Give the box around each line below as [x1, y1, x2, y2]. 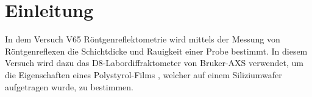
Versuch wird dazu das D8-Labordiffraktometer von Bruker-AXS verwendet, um [5, 56, 303, 69]
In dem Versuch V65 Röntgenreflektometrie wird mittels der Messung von [5, 33, 280, 45]
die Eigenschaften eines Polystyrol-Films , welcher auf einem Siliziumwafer [5, 68, 282, 81]
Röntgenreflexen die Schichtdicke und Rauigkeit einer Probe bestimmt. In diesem [5, 44, 308, 57]
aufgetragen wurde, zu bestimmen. [5, 80, 133, 93]
